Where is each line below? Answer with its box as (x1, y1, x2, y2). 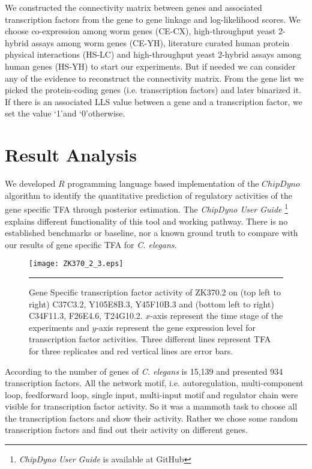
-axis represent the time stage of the (150, 309, 283, 322)
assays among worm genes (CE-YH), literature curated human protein (31, 36, 290, 49)
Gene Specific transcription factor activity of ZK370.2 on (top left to (29, 285, 281, 298)
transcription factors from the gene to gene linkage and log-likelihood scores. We (5, 13, 301, 25)
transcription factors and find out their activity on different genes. (5, 423, 248, 436)
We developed (5, 177, 56, 190)
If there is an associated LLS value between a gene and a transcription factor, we (5, 95, 302, 107)
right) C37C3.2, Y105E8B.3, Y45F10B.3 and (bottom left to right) (29, 297, 274, 310)
